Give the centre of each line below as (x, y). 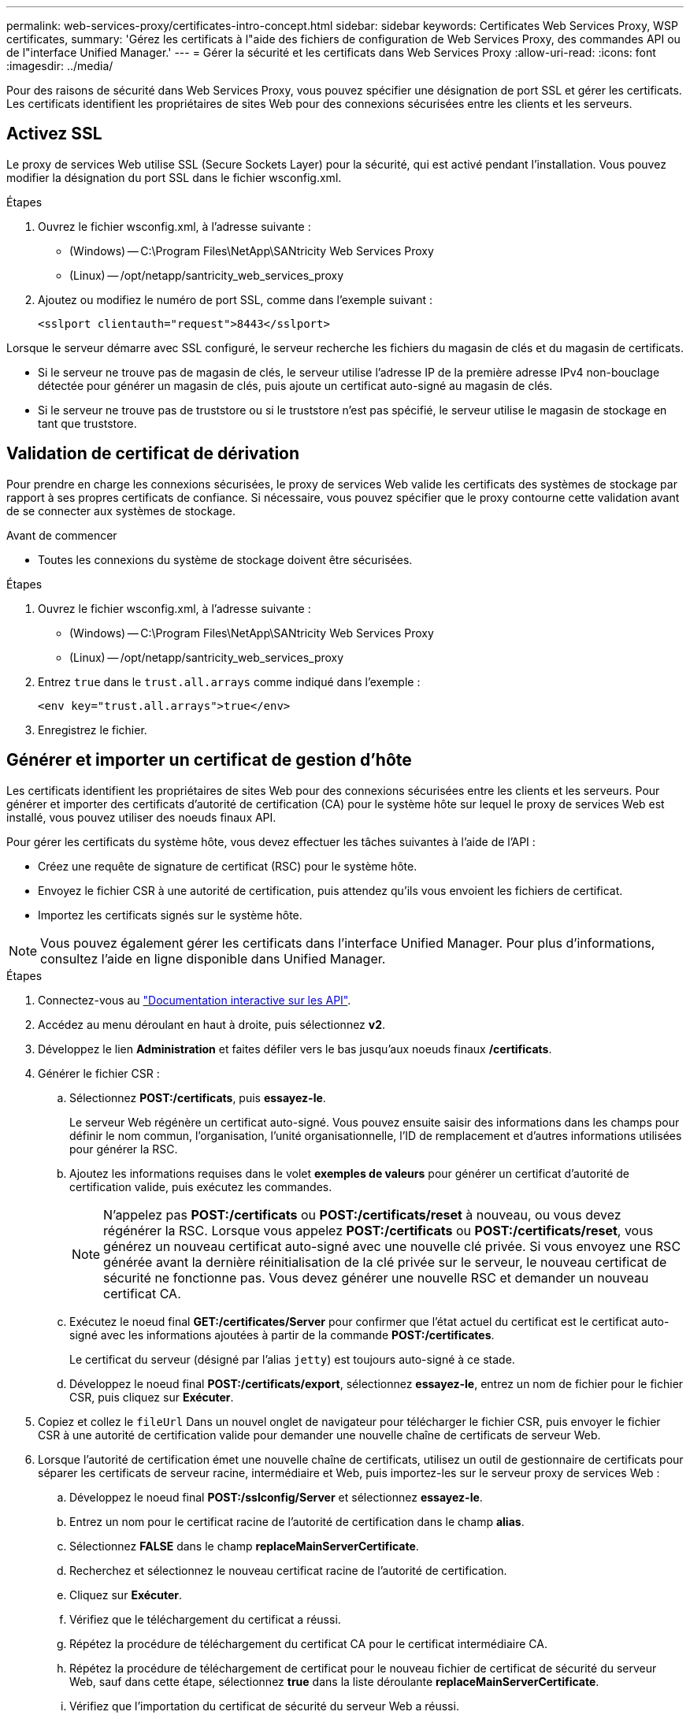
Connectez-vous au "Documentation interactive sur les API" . (195, 1000)
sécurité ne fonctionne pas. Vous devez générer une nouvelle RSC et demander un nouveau (376, 1277)
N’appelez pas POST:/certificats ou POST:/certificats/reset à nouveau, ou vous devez (362, 1214)
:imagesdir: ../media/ (60, 66)
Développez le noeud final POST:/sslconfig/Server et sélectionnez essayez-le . (276, 1497)
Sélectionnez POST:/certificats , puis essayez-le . (198, 1097)
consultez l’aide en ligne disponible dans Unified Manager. (213, 958)
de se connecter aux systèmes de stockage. (121, 511)
